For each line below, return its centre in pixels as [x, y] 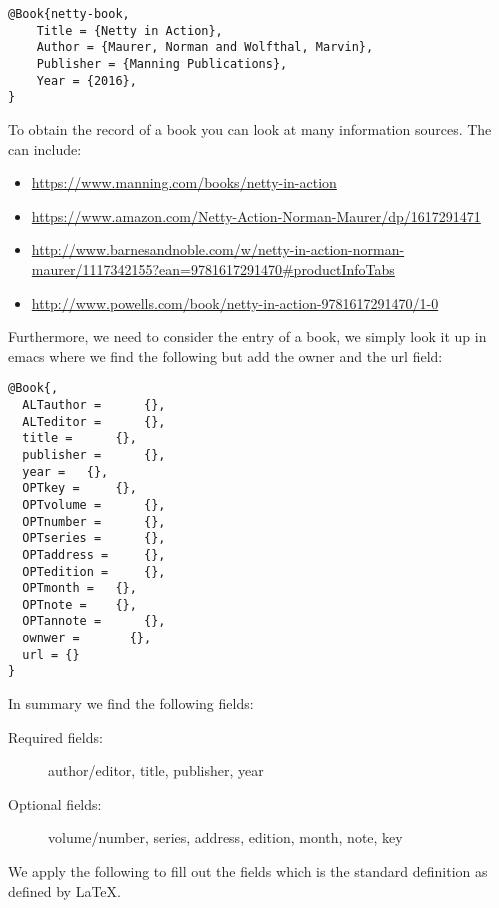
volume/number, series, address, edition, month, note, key [225, 837]
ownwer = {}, [87, 638]
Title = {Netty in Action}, [129, 30]
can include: [45, 148]
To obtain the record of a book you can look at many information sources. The [250, 128]
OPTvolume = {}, [94, 504]
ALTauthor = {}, [94, 404]
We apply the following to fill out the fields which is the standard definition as [248, 871]
